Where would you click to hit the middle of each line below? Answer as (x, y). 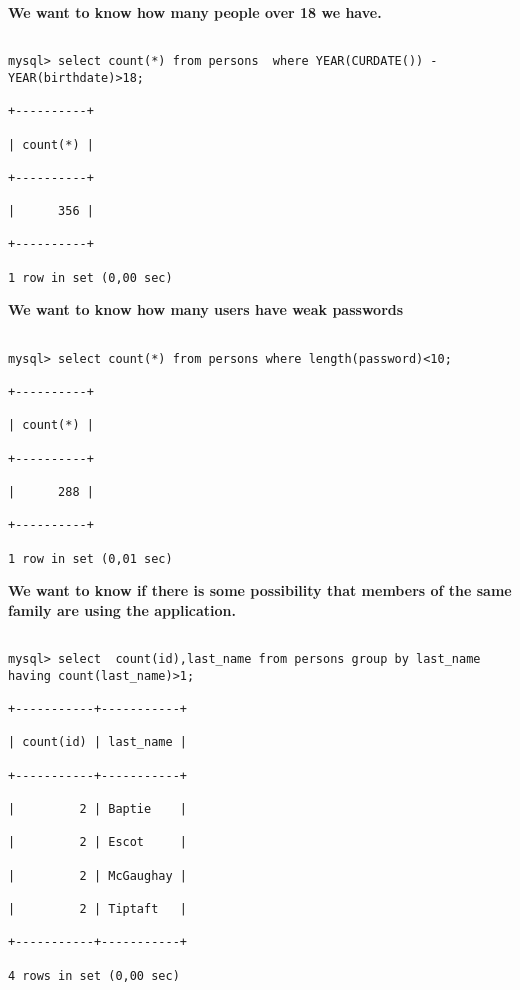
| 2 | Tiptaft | (97, 908)
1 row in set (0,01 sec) (90, 558)
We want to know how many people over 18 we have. (195, 12)
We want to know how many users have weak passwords (206, 309)
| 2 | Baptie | (97, 808)
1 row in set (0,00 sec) (90, 277)
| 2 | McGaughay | (97, 875)
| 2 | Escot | (97, 842)
